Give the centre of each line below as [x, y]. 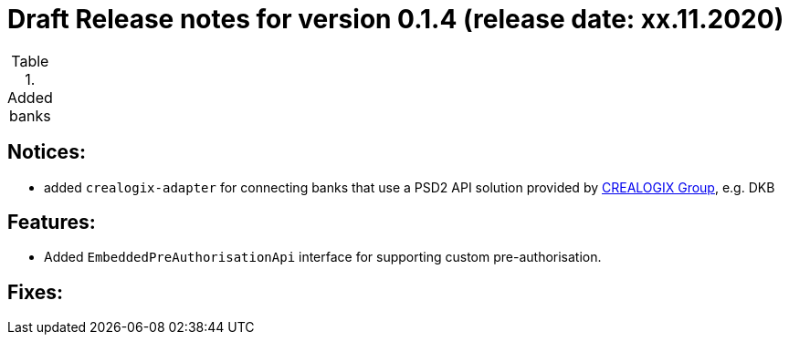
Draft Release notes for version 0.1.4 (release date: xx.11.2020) [396, 19]
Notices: [47, 152]
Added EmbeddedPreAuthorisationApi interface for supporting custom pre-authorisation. [323, 257]
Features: [52, 223]
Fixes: [36, 292]
